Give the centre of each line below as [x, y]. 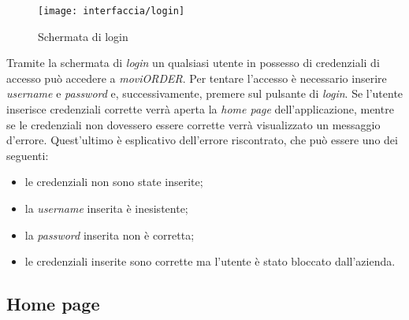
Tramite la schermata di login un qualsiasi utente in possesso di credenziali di [193, 63]
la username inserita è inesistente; [106, 208]
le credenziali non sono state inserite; [114, 182]
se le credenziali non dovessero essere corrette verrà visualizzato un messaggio [193, 124]
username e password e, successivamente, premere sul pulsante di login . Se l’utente [205, 93]
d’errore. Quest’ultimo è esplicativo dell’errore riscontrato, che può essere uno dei [202, 140]
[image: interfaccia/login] [112, 11]
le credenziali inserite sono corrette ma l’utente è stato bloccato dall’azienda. [210, 261]
